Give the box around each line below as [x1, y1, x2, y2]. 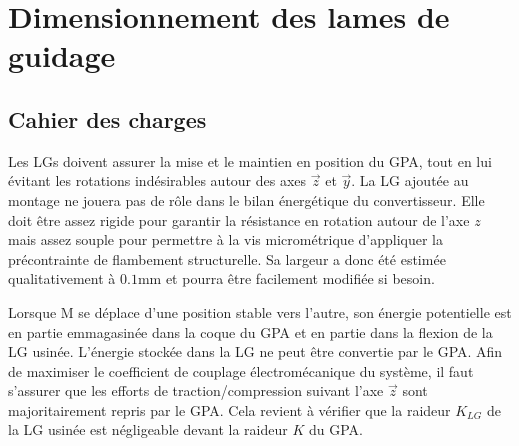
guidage [8, 35, 116, 76]
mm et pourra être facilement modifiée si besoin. [137, 268, 435, 289]
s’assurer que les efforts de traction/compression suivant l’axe [8, 380, 384, 401]
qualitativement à [8, 268, 116, 289]
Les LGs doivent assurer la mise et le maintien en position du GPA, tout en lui [8, 150, 492, 171]
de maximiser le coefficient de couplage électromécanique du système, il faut [8, 360, 474, 381]
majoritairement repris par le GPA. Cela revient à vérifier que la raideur [8, 399, 451, 420]
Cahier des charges [8, 103, 207, 134]
